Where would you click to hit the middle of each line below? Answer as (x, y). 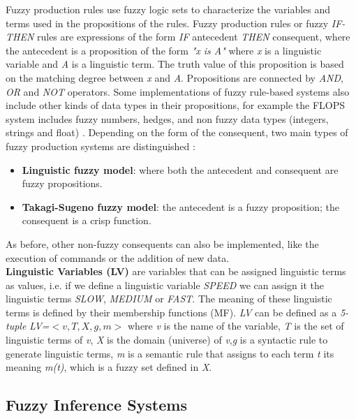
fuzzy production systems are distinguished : (101, 146)
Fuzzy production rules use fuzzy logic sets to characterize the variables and (168, 9)
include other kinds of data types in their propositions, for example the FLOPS (176, 105)
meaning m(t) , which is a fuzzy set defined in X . (109, 367)
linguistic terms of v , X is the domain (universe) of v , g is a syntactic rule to (167, 340)
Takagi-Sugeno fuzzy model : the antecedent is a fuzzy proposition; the (181, 206)
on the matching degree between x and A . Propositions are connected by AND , (175, 77)
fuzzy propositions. (62, 183)
